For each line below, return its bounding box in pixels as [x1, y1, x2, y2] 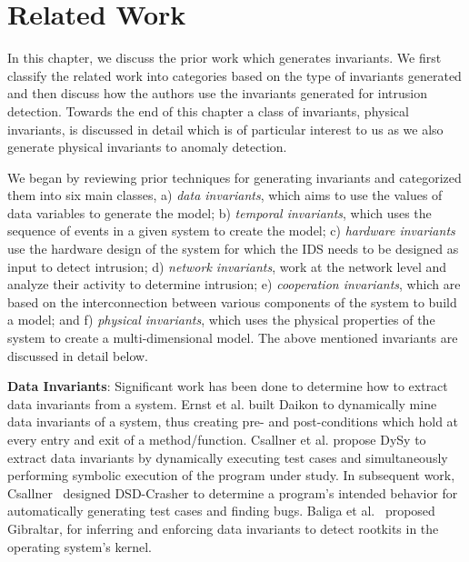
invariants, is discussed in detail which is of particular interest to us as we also [7, 119, 444, 138]
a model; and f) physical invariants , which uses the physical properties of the [7, 310, 435, 329]
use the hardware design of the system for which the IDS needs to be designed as [7, 239, 459, 258]
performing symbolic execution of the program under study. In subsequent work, [7, 466, 455, 485]
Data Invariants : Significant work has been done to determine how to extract [7, 376, 448, 396]
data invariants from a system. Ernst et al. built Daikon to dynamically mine [7, 394, 437, 413]
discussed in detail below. [7, 346, 149, 365]
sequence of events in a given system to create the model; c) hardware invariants [7, 221, 455, 240]
